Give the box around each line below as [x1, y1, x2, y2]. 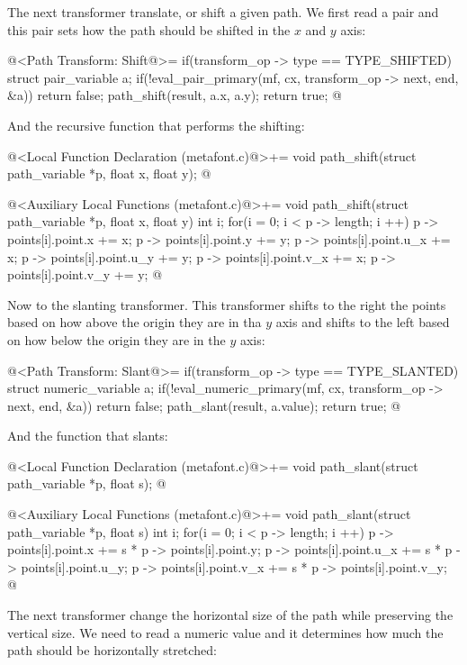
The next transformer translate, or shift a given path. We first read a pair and [7, 3, 439, 21]
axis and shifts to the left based [275, 313, 450, 332]
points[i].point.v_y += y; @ [7, 265, 163, 284]
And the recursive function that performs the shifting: [7, 115, 305, 134]
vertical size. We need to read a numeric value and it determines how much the [7, 623, 444, 642]
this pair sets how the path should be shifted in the [7, 20, 291, 39]
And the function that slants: [7, 426, 168, 445]
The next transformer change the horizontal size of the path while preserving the [7, 606, 454, 624]
